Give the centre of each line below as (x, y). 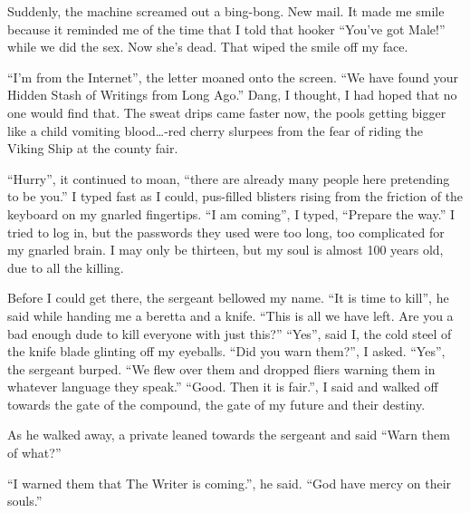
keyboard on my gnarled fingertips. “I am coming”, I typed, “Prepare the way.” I (231, 213)
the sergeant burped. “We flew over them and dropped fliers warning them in (221, 368)
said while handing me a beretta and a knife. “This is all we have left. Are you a (230, 315)
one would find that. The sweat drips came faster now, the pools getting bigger (227, 112)
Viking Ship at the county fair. (93, 148)
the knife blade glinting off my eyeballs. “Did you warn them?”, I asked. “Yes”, (226, 351)
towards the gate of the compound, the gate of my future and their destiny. (216, 404)
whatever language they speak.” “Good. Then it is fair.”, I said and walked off (223, 387)
